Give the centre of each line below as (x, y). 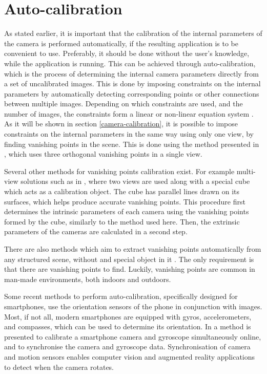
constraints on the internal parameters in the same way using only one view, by (129, 134)
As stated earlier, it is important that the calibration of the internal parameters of (133, 33)
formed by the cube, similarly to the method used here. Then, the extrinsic (122, 221)
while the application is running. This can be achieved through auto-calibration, (130, 63)
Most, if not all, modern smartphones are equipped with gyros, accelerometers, (128, 316)
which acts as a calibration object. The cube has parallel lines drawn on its (122, 191)
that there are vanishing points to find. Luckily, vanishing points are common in (130, 269)
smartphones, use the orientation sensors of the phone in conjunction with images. (133, 306)
